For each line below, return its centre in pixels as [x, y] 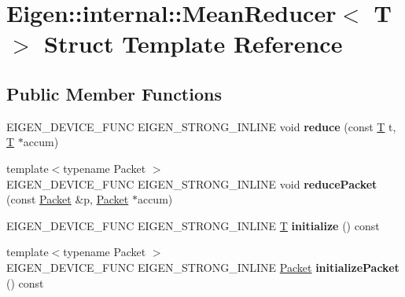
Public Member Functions [114, 93]
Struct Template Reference [193, 44]
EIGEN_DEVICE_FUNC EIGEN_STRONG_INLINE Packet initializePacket [203, 267]
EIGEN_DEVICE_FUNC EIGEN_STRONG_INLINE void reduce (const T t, [201, 126]
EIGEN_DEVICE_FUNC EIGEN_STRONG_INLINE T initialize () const [193, 225]
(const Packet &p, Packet [68, 199]
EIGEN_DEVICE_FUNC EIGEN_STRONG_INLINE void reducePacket [192, 183]
